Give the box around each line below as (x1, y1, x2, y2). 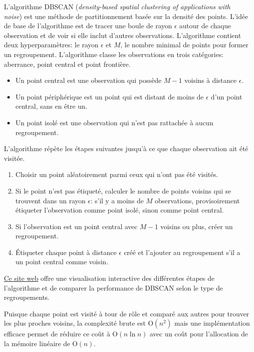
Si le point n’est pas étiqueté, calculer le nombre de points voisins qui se (15, 185, 231, 196)
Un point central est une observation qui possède (15, 75, 162, 85)
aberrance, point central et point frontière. (4, 59, 131, 69)
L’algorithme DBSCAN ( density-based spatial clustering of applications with (4, 1, 231, 11)
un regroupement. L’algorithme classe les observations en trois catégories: (4, 49, 224, 59)
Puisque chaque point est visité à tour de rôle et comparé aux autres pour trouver (4, 308, 249, 318)
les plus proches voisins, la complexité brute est (4, 318, 146, 328)
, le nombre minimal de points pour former (120, 39, 249, 50)
